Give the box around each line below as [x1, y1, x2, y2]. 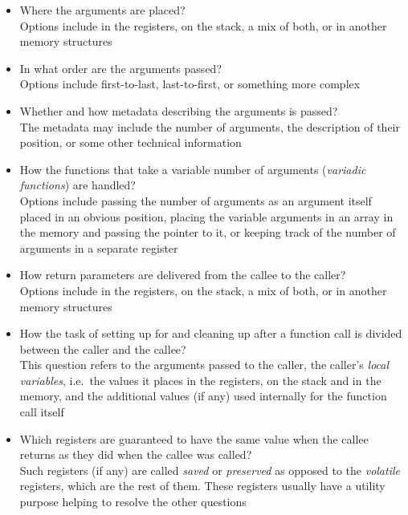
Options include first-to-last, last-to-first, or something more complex [19, 75, 361, 92]
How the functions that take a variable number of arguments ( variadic [19, 160, 366, 177]
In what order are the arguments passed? [19, 59, 222, 76]
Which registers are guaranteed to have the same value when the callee [19, 430, 369, 447]
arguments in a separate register [19, 239, 178, 256]
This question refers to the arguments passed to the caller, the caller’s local [19, 356, 390, 373]
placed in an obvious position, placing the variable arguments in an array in [19, 208, 394, 225]
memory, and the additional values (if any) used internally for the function [19, 387, 387, 404]
